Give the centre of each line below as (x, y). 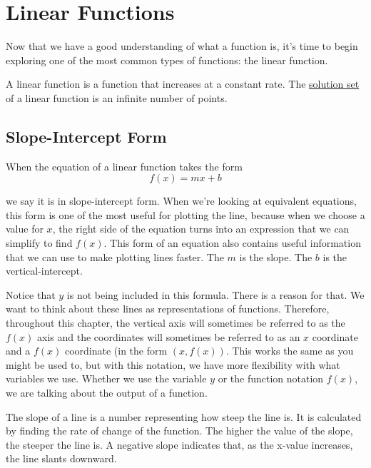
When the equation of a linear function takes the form (124, 166)
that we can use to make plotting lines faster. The (115, 256)
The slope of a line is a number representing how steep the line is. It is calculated (184, 416)
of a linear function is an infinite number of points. (117, 97)
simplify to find (39, 243)
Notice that (31, 294)
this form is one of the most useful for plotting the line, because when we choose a (185, 214)
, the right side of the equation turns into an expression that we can (201, 229)
